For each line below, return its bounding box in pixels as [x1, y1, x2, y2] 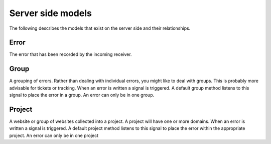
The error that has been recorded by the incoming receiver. [9, 51, 132, 57]
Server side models [9, 8, 92, 19]
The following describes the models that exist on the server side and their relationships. [9, 25, 191, 31]
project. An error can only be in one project [9, 132, 99, 138]
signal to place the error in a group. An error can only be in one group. [9, 92, 155, 98]
